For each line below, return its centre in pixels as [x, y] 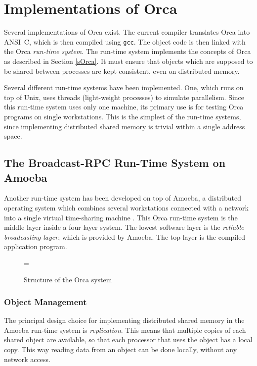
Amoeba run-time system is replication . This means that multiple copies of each [125, 330]
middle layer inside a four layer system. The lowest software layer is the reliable [124, 227]
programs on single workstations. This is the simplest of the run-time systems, [123, 116]
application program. [36, 246]
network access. [27, 359]
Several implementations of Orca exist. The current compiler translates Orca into [127, 32]
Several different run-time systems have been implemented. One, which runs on [124, 87]
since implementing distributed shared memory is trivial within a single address [125, 126]
